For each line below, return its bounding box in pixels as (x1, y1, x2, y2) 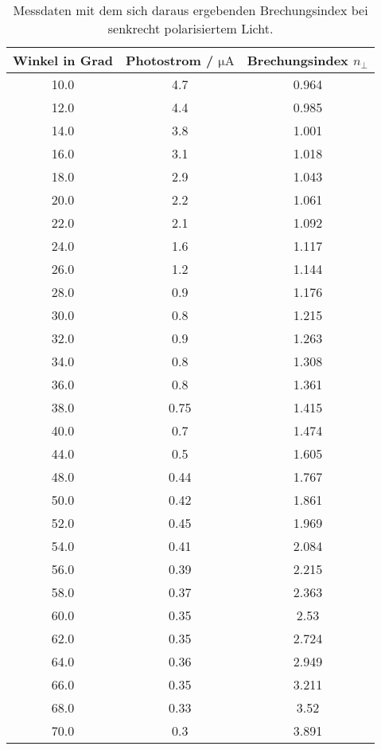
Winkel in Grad (13, 51, 113, 69)
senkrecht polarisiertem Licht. (107, 19, 274, 37)
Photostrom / (125, 51, 214, 69)
